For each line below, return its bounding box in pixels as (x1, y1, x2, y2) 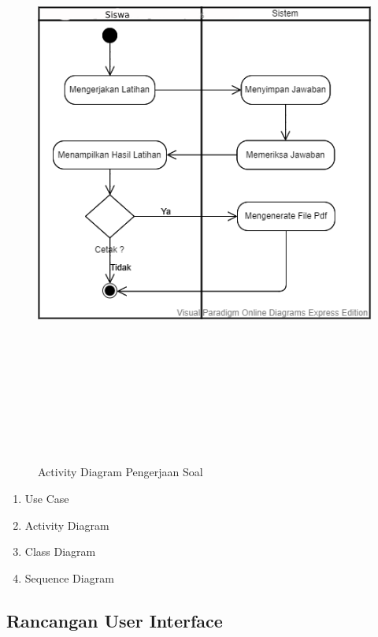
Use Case (24, 490, 69, 507)
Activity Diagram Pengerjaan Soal (38, 464, 203, 480)
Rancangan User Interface (6, 608, 223, 632)
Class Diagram (24, 543, 96, 560)
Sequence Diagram (24, 569, 114, 586)
